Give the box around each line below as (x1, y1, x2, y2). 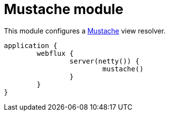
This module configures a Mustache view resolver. (4, 26, 166, 35)
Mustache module (4, 1, 124, 17)
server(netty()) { (69, 57, 140, 65)
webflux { (37, 49, 74, 57)
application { (4, 41, 57, 49)
